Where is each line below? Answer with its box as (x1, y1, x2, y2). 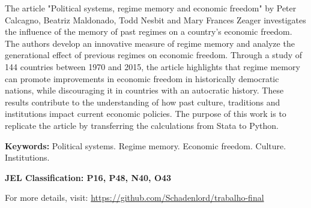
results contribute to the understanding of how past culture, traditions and (5, 95, 280, 108)
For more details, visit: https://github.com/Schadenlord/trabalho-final (5, 191, 264, 204)
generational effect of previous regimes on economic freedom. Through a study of (5, 49, 303, 61)
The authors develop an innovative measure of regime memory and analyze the (5, 37, 295, 49)
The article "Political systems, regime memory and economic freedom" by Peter (5, 2, 297, 14)
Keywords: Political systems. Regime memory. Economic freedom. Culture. (5, 139, 286, 152)
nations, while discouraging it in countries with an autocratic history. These (5, 84, 284, 97)
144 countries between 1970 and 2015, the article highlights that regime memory (5, 60, 300, 73)
